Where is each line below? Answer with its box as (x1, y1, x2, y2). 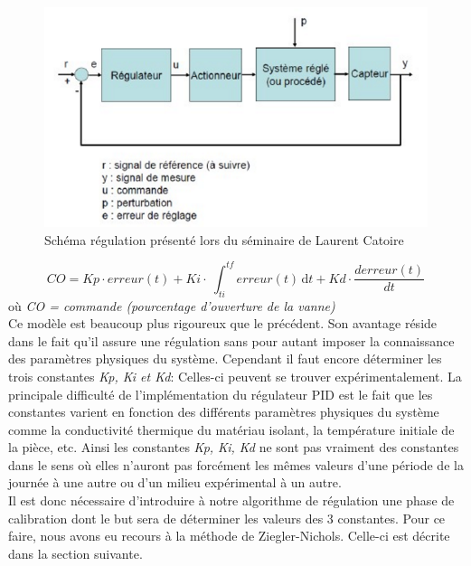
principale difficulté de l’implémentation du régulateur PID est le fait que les (8, 384, 433, 403)
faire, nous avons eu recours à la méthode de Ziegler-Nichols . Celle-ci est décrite (8, 526, 450, 545)
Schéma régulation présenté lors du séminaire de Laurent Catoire (44, 230, 404, 249)
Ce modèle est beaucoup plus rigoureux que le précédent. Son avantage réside (8, 314, 438, 333)
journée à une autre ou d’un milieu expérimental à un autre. (8, 473, 342, 492)
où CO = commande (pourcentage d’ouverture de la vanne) (8, 296, 335, 315)
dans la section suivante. (8, 543, 143, 562)
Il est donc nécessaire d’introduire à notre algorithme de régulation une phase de (8, 491, 455, 510)
